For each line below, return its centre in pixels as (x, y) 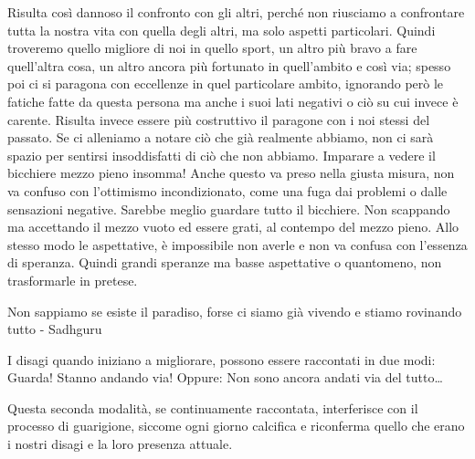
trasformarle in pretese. (73, 280)
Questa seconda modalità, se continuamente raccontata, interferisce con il (213, 407)
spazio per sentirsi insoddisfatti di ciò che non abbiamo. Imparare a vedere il (222, 155)
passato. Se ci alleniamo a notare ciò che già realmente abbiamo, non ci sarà (221, 137)
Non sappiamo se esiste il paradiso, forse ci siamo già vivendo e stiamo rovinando (235, 311)
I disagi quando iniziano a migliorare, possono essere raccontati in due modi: (222, 359)
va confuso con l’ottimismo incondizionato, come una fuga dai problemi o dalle (227, 190)
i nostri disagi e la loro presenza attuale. (120, 444)
